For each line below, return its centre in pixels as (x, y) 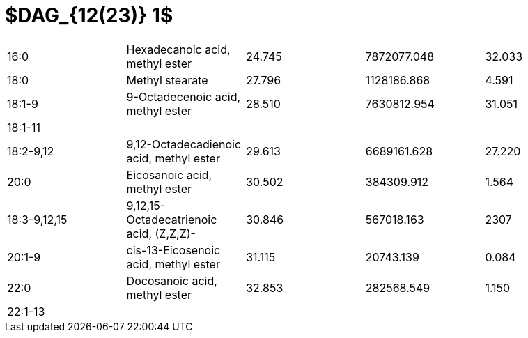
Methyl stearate (167, 80)
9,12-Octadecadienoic (184, 144)
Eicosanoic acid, (169, 175)
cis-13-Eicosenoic (173, 250)
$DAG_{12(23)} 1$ (89, 15)
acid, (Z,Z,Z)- (161, 233)
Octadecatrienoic (172, 219)
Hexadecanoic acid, (178, 49)
